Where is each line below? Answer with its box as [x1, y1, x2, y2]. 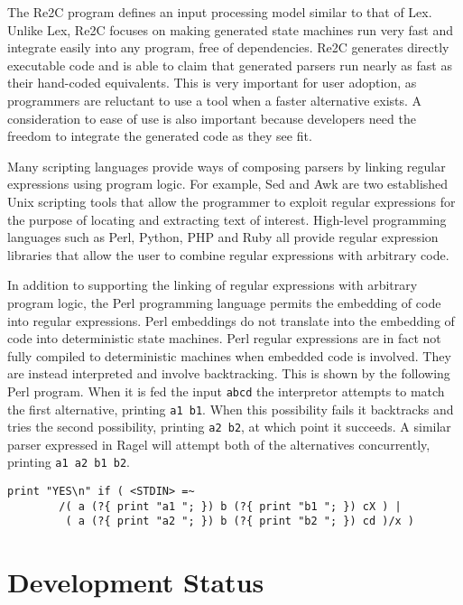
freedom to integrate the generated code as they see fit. [7, 126, 312, 145]
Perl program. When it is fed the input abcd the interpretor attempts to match [7, 381, 445, 400]
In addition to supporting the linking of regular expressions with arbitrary [7, 275, 418, 294]
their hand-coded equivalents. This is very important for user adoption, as [7, 73, 417, 92]
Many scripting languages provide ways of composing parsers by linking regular [7, 156, 446, 175]
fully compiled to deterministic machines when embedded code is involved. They [7, 346, 451, 365]
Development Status [7, 563, 264, 600]
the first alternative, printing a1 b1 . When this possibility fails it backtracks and [7, 399, 454, 418]
